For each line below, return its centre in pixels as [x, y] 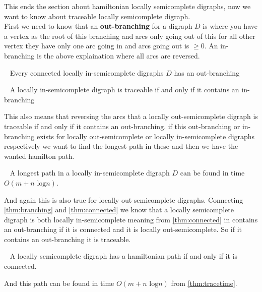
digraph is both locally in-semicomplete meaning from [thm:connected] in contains [131, 219]
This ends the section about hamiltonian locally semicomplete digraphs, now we [127, 6]
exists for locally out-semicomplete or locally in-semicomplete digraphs [146, 136]
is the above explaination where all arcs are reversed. [118, 55]
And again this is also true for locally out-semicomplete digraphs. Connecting [124, 199]
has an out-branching [207, 72]
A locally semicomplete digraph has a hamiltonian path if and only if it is [124, 256]
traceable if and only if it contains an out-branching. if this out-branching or [122, 126]
